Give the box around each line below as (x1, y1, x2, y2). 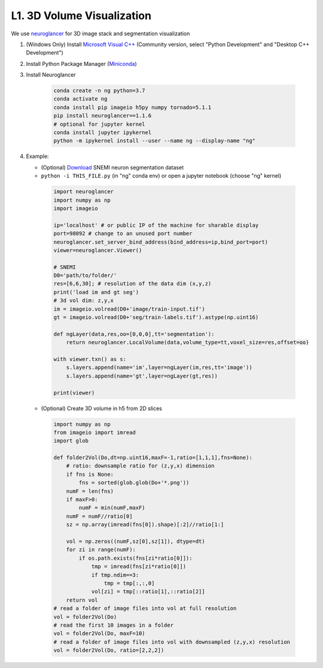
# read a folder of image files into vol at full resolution (53, 605, 237, 612)
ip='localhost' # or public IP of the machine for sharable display (53, 221, 259, 229)
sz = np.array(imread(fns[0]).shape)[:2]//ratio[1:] (66, 521, 224, 528)
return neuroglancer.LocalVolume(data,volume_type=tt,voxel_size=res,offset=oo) (66, 339, 309, 346)
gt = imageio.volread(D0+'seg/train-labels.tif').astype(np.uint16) (53, 314, 259, 321)
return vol (66, 596, 98, 603)
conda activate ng (53, 96, 108, 102)
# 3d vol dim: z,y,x (53, 297, 114, 304)
